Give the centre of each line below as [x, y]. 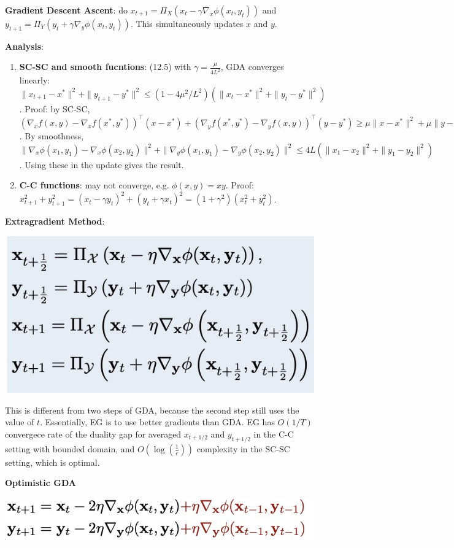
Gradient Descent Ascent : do [66, 10]
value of [20, 422]
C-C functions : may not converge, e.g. [94, 185]
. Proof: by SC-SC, [55, 108]
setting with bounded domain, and [70, 448]
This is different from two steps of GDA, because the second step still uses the [152, 410]
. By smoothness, [52, 135]
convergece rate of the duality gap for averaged [93, 434]
